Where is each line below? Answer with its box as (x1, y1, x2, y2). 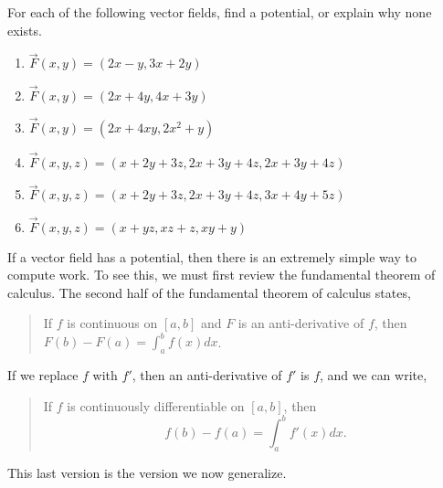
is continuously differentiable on (67, 396, 245, 415)
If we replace (7, 366, 79, 385)
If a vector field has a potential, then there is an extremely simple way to (7, 247, 417, 266)
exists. (7, 20, 42, 39)
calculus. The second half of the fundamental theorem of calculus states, (7, 282, 411, 302)
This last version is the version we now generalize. (7, 462, 287, 482)
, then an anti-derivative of (132, 366, 282, 385)
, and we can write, (320, 366, 427, 385)
